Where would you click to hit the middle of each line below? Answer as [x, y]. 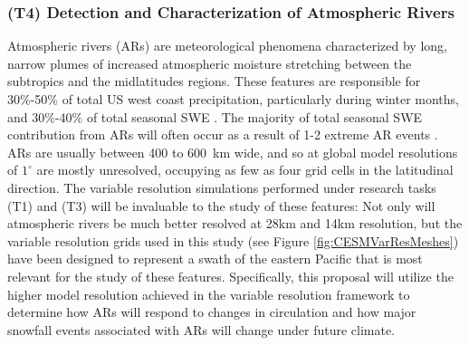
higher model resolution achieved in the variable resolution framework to [209, 294]
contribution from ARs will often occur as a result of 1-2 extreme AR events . [223, 134]
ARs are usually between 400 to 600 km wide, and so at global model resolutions [233, 152]
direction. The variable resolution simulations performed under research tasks [222, 187]
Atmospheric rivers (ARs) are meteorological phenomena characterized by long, [227, 46]
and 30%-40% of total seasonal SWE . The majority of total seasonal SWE [215, 116]
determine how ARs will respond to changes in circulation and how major [212, 312]
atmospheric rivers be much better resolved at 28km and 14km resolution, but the [235, 223]
